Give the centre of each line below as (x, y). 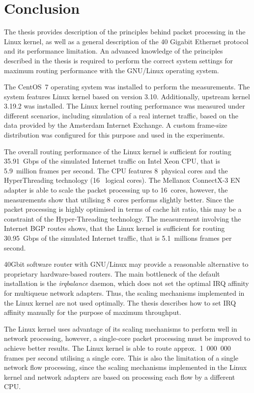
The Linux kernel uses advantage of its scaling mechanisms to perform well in (121, 328)
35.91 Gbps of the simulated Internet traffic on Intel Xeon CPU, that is (112, 161)
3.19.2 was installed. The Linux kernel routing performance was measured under (125, 106)
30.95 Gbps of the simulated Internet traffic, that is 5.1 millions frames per (118, 238)
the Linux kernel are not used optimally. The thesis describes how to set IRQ (120, 302)
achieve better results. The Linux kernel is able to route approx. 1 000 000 (117, 348)
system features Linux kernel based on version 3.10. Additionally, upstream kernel (127, 96)
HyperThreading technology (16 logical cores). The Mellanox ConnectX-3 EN (122, 180)
